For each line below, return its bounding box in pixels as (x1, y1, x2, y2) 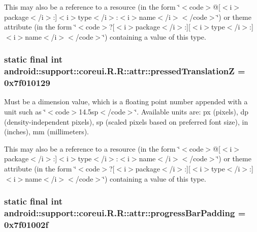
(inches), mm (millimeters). (4, 126, 89, 137)
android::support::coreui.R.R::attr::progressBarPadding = (4, 207, 246, 219)
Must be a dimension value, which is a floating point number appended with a (4, 96, 248, 107)
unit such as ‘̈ (4, 106, 46, 117)
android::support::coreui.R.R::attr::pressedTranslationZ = (4, 65, 245, 77)
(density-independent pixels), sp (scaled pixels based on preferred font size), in (4, 116, 248, 127)
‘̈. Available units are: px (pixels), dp (135, 106, 249, 117)
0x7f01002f (4, 218, 49, 230)
